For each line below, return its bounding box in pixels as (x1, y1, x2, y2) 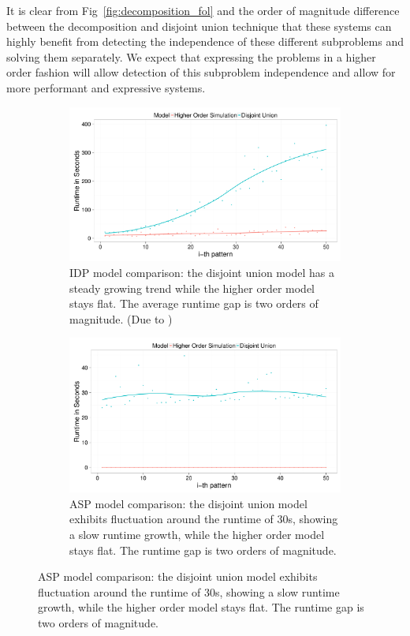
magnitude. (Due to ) (69, 310, 173, 327)
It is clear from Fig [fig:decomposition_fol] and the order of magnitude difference (6, 2, 400, 18)
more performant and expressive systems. (6, 79, 206, 95)
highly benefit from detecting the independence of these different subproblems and (6, 33, 404, 50)
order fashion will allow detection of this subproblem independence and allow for (6, 64, 396, 80)
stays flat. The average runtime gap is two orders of (69, 295, 319, 312)
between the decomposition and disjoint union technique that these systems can (6, 17, 392, 34)
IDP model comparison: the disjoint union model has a (69, 264, 334, 280)
